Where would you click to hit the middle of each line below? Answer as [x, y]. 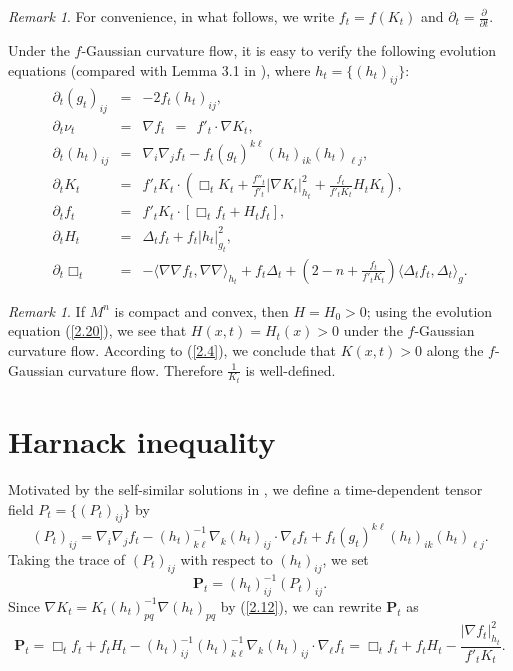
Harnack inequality [142, 441]
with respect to [226, 558]
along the [455, 349]
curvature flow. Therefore [145, 369]
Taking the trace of [67, 558]
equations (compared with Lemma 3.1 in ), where [159, 69]
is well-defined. [290, 369]
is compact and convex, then [201, 310]
